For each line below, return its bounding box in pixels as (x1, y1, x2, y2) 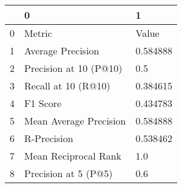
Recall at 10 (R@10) (24, 79, 110, 92)
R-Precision (24, 131, 73, 145)
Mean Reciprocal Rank (24, 149, 122, 163)
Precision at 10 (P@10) (24, 61, 123, 75)
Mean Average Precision (24, 114, 126, 128)
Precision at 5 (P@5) (24, 166, 113, 180)
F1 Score (24, 96, 62, 110)
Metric (24, 26, 52, 40)
